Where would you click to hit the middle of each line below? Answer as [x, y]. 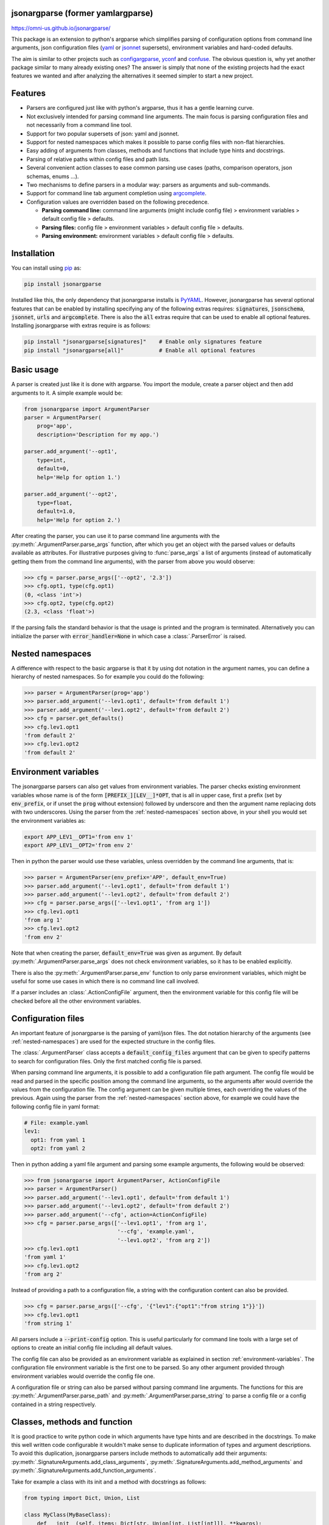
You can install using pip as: [46, 268]
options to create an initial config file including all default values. [92, 1347]
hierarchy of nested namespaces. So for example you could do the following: [108, 676]
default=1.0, [56, 511]
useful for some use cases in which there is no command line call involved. [105, 981]
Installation [33, 253]
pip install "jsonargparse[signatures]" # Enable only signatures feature [143, 342]
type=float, [55, 503]
